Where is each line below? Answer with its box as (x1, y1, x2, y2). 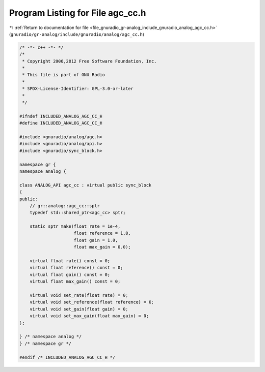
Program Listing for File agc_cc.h (9, 7, 147, 18)
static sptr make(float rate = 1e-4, (29, 224, 121, 229)
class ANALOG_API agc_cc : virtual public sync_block (19, 182, 152, 188)
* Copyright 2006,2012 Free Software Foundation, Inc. (22, 58, 157, 64)
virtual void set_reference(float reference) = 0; (29, 299, 154, 305)
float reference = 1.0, (74, 230, 131, 236)
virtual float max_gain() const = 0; (29, 279, 121, 284)
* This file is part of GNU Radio (22, 72, 105, 78)
